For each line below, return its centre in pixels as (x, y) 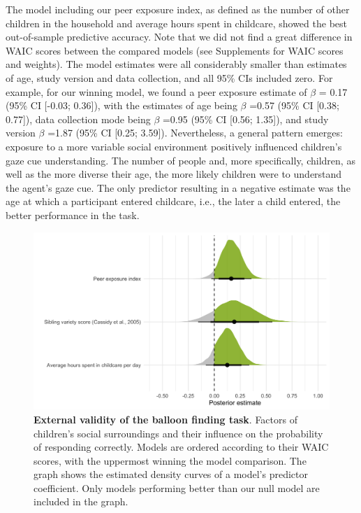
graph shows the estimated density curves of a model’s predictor (171, 474)
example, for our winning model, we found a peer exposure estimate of (156, 91)
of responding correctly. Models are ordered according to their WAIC (181, 447)
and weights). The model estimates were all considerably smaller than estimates (176, 64)
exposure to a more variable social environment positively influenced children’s (174, 146)
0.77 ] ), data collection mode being (78, 119)
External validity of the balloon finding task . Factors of (165, 419)
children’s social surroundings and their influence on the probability (178, 433)
